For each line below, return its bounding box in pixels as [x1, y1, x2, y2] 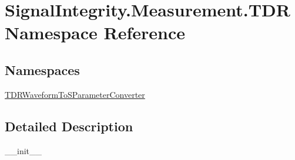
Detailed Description [5, 117, 133, 135]
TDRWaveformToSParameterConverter [5, 88, 145, 100]
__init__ [5, 144, 42, 156]
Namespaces [5, 60, 80, 79]
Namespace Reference [5, 21, 185, 45]
